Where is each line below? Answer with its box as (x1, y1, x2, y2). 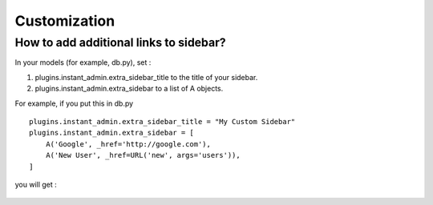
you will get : (14, 179, 58, 189)
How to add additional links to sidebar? (14, 35, 226, 50)
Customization (14, 12, 115, 30)
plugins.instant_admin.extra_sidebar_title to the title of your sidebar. (34, 72, 258, 82)
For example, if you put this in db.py (14, 98, 134, 108)
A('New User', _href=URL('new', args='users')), (45, 151, 241, 160)
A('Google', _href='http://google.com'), (45, 139, 212, 148)
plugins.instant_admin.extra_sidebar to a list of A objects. (34, 84, 224, 94)
